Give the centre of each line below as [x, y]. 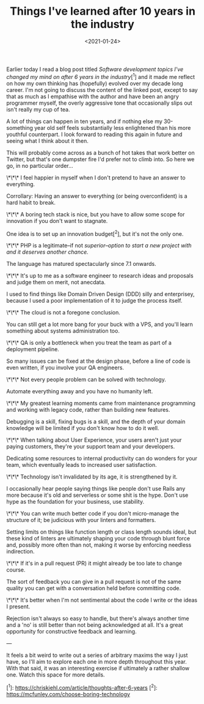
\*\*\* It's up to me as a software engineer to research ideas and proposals [100, 276]
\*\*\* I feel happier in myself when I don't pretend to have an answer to [96, 177]
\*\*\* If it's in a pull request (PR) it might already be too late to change [94, 563]
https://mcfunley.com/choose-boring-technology [68, 694]
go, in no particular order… [40, 165]
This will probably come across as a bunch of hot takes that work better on [100, 153]
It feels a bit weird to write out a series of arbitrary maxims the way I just [97, 655]
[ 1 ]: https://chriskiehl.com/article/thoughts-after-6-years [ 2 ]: [82, 687]
